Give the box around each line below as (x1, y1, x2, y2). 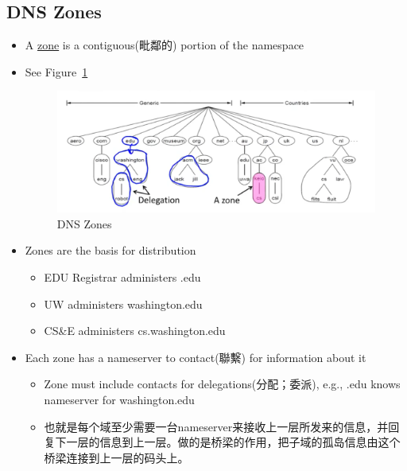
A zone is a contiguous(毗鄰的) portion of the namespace (25, 37, 304, 53)
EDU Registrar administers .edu (44, 268, 201, 285)
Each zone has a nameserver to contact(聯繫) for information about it (25, 348, 366, 365)
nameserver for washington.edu (44, 391, 195, 407)
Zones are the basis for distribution (25, 242, 196, 259)
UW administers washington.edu (44, 295, 203, 312)
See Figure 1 (25, 63, 88, 80)
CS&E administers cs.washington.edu (44, 322, 226, 339)
